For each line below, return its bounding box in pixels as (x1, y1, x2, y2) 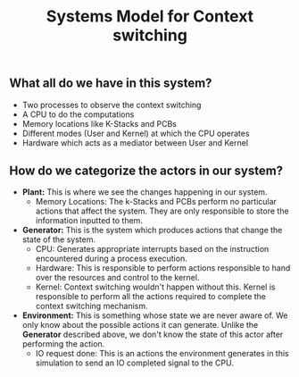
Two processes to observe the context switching (21, 99, 202, 110)
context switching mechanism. (35, 301, 149, 312)
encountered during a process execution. (35, 253, 187, 264)
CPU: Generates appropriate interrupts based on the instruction (35, 244, 270, 255)
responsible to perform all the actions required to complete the (35, 291, 266, 302)
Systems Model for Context (46, 6, 254, 27)
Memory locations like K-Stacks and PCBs (21, 118, 177, 129)
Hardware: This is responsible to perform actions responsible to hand (35, 263, 291, 273)
